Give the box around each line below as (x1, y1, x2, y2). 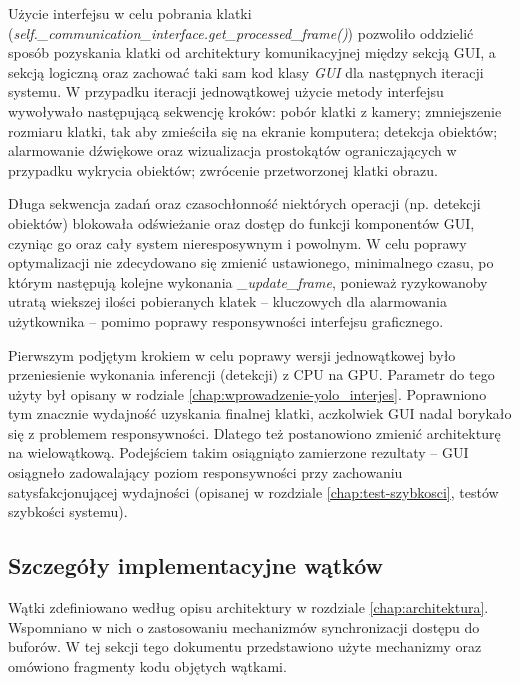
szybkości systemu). (8, 501, 128, 522)
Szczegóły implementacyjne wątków (8, 550, 384, 581)
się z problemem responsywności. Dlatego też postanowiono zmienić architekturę (8, 422, 501, 443)
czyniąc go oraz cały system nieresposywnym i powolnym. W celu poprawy (8, 232, 467, 253)
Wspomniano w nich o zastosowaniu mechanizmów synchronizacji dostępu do (8, 616, 480, 637)
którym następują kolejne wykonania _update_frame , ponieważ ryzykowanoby (8, 271, 488, 292)
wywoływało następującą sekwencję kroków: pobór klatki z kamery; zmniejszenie (8, 100, 502, 121)
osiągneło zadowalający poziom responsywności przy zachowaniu (8, 462, 403, 483)
